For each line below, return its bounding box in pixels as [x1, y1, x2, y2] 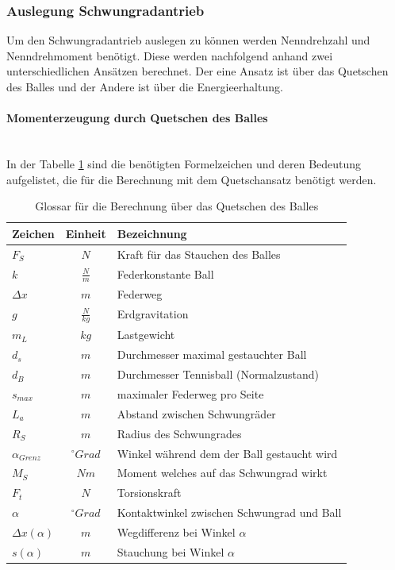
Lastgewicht [117, 326, 175, 343]
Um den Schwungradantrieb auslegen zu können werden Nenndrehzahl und [6, 32, 370, 48]
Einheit [65, 225, 106, 241]
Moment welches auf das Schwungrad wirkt [117, 464, 328, 481]
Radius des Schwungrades [117, 425, 242, 441]
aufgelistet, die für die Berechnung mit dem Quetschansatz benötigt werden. [6, 171, 377, 187]
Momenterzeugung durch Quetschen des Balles [6, 110, 268, 126]
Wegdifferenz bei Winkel [117, 523, 236, 540]
